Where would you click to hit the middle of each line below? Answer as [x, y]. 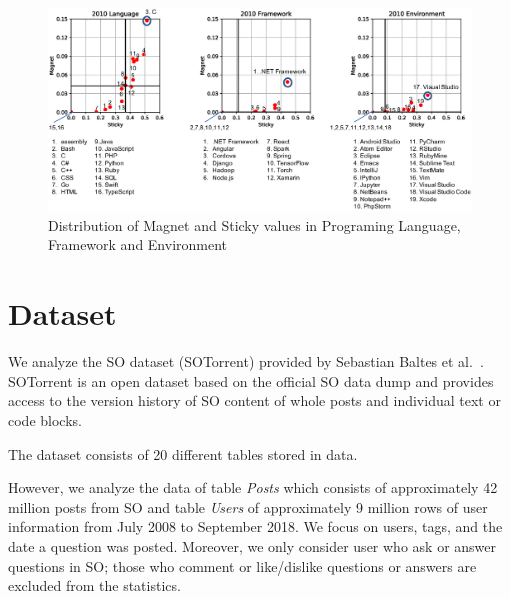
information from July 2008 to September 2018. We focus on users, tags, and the [255, 526]
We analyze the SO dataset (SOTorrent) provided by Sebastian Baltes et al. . [246, 361]
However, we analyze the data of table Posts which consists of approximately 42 [253, 487]
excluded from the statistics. [94, 585]
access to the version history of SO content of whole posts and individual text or [254, 400]
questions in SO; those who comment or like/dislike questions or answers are [242, 565]
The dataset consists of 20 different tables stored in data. [183, 453]
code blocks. [45, 419]
